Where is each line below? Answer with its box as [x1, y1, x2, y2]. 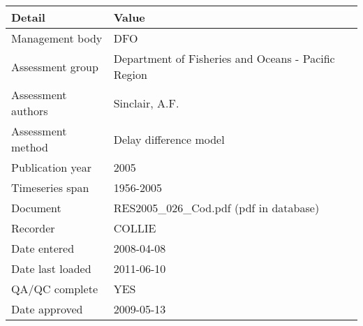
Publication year [11, 159, 91, 175]
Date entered [11, 240, 75, 256]
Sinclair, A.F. [113, 94, 179, 111]
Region [113, 66, 147, 82]
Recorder [11, 220, 55, 236]
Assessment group [11, 58, 98, 75]
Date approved [11, 301, 83, 317]
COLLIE [113, 220, 156, 236]
